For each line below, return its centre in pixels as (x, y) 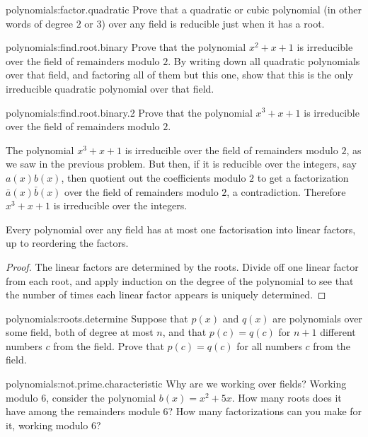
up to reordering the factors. (67, 243)
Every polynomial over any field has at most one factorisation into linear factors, (181, 229)
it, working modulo (47, 425)
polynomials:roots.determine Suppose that (97, 318)
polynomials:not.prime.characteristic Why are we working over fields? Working (176, 384)
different (338, 332)
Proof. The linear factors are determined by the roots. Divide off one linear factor (182, 266)
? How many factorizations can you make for (265, 411)
